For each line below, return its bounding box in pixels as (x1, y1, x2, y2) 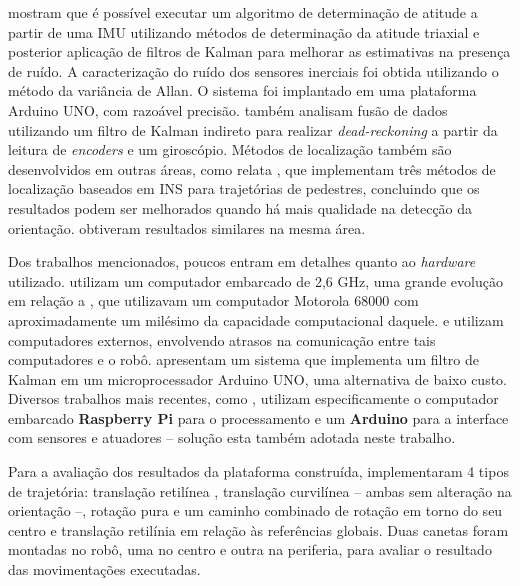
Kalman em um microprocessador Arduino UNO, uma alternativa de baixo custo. (8, 368, 507, 389)
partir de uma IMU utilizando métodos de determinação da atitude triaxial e (8, 21, 480, 42)
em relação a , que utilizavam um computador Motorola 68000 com (8, 290, 419, 311)
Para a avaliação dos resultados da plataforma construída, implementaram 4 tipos (8, 461, 509, 482)
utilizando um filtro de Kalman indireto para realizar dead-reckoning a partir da (8, 119, 498, 140)
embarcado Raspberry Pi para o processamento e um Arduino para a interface (8, 407, 509, 428)
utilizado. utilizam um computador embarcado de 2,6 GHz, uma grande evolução (8, 270, 503, 291)
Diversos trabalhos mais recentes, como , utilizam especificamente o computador (8, 388, 499, 409)
